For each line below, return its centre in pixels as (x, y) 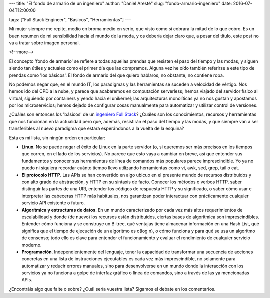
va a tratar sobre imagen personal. (45, 43)
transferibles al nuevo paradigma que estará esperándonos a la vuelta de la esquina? (97, 129)
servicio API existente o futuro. (53, 203)
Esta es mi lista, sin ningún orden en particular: (57, 138)
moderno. (32, 245)
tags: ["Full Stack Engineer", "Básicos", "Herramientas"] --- (70, 19)
